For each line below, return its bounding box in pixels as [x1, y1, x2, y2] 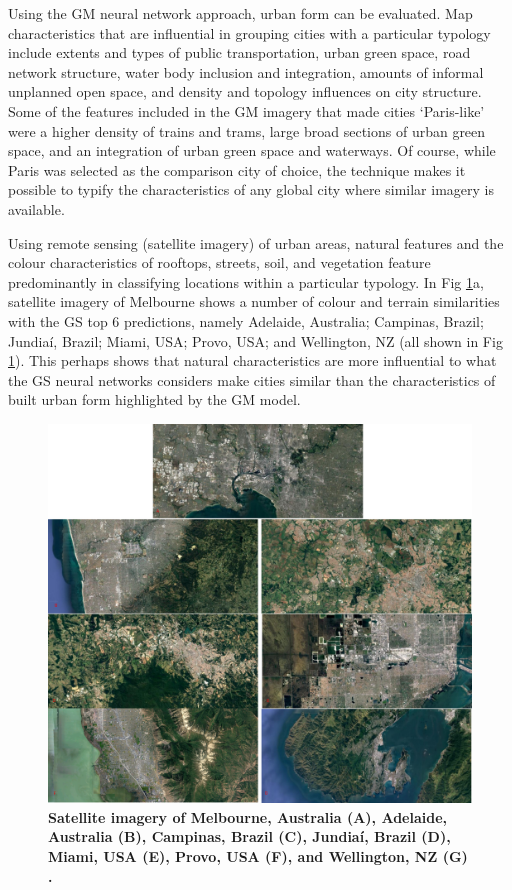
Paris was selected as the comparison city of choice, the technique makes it [8, 159, 466, 180]
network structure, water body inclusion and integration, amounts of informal [8, 61, 484, 82]
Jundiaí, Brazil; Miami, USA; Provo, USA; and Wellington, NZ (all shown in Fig [8, 330, 503, 351]
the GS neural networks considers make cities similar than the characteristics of [8, 369, 496, 390]
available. [8, 198, 65, 219]
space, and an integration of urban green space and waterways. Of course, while [8, 140, 496, 161]
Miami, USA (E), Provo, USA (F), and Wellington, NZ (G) [48, 845, 468, 866]
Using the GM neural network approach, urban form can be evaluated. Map [8, 3, 473, 23]
